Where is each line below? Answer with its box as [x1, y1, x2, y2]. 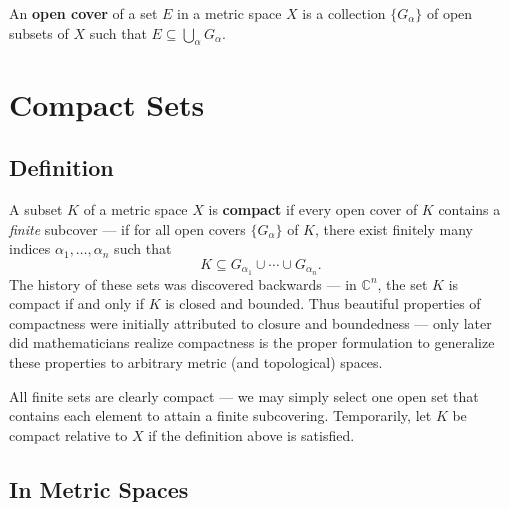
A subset [9, 198, 63, 219]
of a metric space [83, 198, 188, 219]
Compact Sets [9, 83, 205, 124]
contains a [438, 198, 501, 219]
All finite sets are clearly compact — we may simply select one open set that [9, 385, 479, 406]
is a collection [302, 3, 386, 23]
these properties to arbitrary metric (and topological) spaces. [9, 351, 383, 372]
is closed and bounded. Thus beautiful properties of [165, 293, 481, 314]
